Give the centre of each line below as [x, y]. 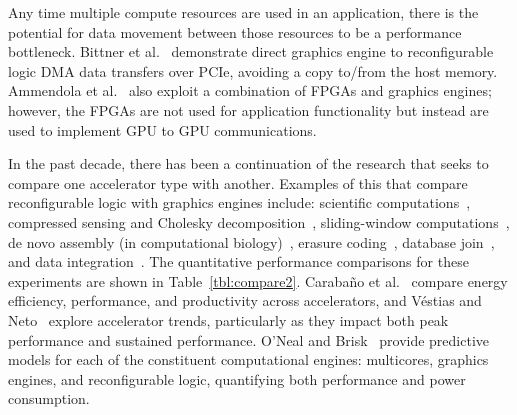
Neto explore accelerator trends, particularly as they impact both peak [228, 319]
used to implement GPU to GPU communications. [162, 129]
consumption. [49, 398]
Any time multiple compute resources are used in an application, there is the [243, 12]
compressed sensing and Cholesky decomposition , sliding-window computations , [259, 221]
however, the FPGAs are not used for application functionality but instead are [248, 109]
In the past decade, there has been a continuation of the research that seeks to [248, 163]
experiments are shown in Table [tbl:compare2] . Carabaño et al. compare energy [258, 280]
